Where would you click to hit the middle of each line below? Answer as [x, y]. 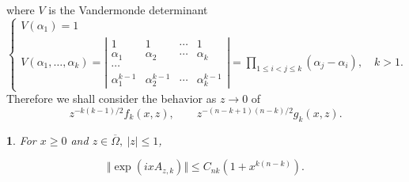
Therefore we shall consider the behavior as [112, 99]
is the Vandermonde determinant [128, 9]
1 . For [21, 140]
